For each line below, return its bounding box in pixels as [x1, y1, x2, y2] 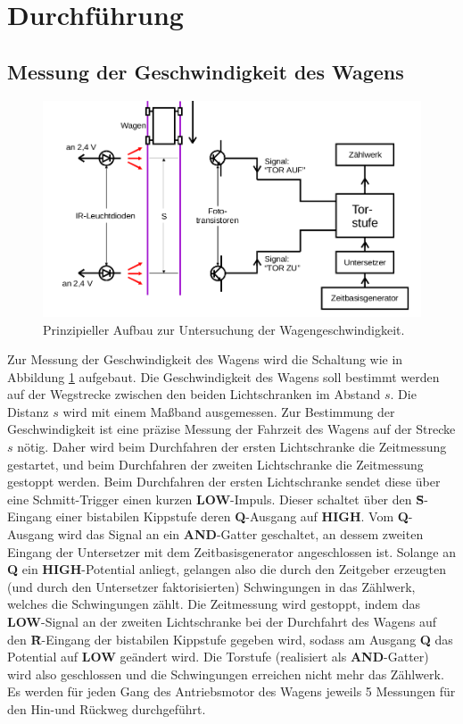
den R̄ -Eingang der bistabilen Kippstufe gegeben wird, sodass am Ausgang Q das [7, 629, 453, 648]
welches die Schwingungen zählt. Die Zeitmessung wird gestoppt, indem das [7, 595, 420, 613]
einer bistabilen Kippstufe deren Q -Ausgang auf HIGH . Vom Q [55, 507, 409, 526]
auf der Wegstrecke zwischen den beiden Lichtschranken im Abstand [7, 385, 381, 404]
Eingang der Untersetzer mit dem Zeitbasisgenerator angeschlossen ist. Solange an [7, 542, 456, 561]
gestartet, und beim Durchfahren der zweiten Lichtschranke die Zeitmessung [7, 454, 424, 473]
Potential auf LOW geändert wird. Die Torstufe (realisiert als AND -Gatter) [7, 647, 429, 666]
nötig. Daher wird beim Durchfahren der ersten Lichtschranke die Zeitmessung [17, 437, 447, 456]
